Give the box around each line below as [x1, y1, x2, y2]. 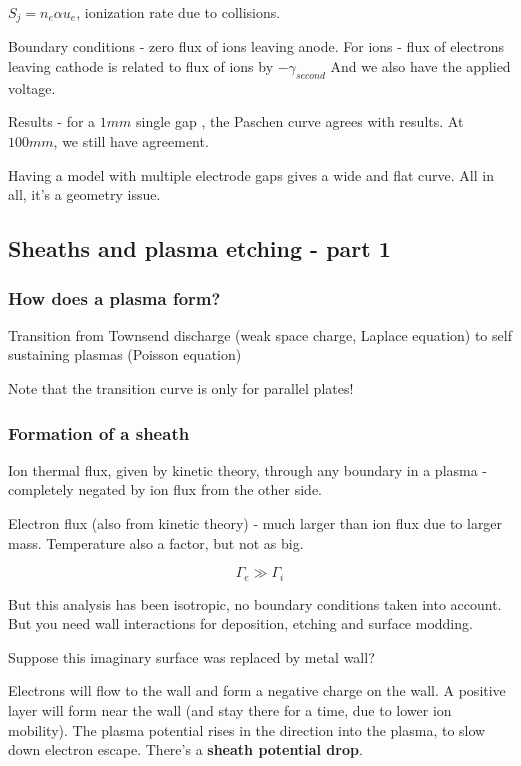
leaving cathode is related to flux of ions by [8, 56, 274, 77]
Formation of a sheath [8, 420, 190, 445]
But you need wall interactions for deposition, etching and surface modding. [8, 613, 473, 634]
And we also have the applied [330, 56, 511, 77]
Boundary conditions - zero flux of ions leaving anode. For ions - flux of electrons [8, 36, 504, 57]
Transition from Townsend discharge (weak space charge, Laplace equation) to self [8, 324, 512, 345]
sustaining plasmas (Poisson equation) [8, 344, 242, 365]
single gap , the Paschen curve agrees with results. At [136, 111, 464, 132]
